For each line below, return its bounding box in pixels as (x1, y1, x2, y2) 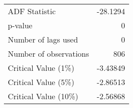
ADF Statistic (8, 5, 56, 17)
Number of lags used (8, 34, 78, 45)
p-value (8, 20, 33, 31)
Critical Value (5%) (8, 76, 75, 87)
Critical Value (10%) (8, 90, 79, 102)
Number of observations (8, 48, 89, 59)
